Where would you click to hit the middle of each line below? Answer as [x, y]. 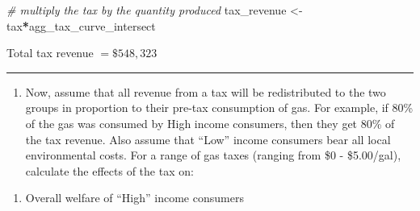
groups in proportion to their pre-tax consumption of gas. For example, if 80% [219, 108]
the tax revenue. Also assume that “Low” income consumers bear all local [208, 139]
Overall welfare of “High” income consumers [134, 198]
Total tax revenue [50, 53]
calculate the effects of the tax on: [109, 170]
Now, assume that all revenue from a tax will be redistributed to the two [206, 91]
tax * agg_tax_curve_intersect [81, 25]
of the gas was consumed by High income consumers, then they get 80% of [210, 123]
